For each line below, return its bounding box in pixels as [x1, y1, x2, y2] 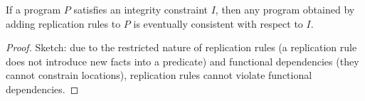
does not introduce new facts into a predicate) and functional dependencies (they [6, 53, 359, 68]
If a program [6, 2, 61, 16]
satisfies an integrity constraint [73, 2, 208, 16]
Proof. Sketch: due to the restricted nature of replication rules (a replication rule [6, 40, 357, 55]
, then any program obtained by [215, 2, 355, 16]
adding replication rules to [6, 16, 121, 31]
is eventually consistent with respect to [133, 16, 303, 31]
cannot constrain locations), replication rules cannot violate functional [6, 68, 312, 83]
